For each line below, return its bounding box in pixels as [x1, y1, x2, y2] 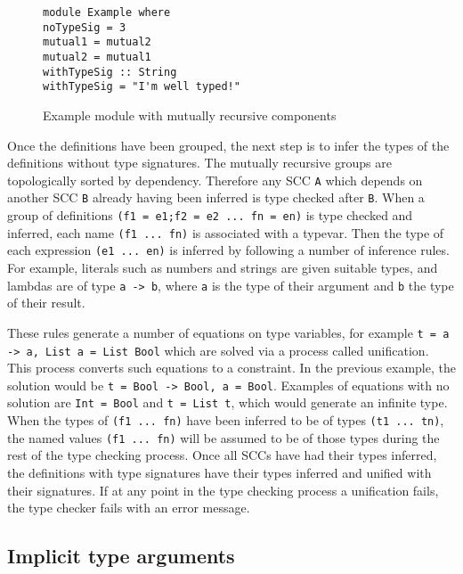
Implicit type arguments [7, 542, 235, 570]
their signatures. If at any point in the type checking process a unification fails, [7, 480, 439, 499]
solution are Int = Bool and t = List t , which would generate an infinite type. [7, 393, 448, 412]
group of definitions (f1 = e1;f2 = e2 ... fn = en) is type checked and [7, 206, 413, 225]
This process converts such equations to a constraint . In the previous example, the [7, 358, 456, 377]
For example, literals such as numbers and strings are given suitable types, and [7, 258, 438, 276]
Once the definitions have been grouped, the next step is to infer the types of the [7, 135, 450, 154]
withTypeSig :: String [43, 65, 177, 78]
